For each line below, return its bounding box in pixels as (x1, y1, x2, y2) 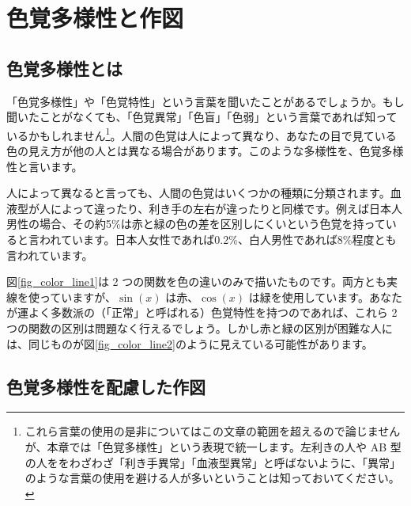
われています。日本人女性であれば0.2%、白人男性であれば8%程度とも (39, 230, 397, 247)
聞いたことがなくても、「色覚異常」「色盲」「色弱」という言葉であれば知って (6, 108, 398, 125)
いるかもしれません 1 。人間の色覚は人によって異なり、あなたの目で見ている (6, 124, 397, 143)
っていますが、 (39, 288, 117, 305)
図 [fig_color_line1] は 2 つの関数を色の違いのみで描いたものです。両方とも (6, 273, 386, 290)
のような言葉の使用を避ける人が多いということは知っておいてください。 (25, 470, 400, 486)
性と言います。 (6, 158, 83, 174)
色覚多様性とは (6, 55, 123, 80)
